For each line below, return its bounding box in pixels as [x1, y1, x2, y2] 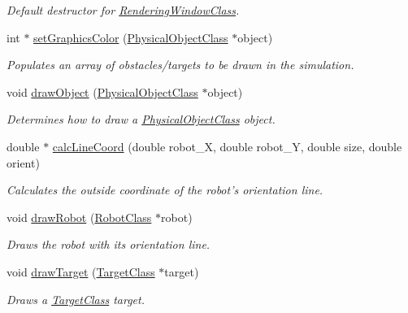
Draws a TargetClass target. [7, 290, 145, 307]
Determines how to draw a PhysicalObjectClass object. [7, 111, 276, 128]
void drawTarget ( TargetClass [7, 263, 155, 280]
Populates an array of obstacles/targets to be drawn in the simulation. [7, 56, 354, 73]
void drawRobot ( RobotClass [7, 208, 152, 225]
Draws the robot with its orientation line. [7, 236, 211, 253]
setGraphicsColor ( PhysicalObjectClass [33, 28, 228, 46]
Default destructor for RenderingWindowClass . [7, 2, 240, 18]
